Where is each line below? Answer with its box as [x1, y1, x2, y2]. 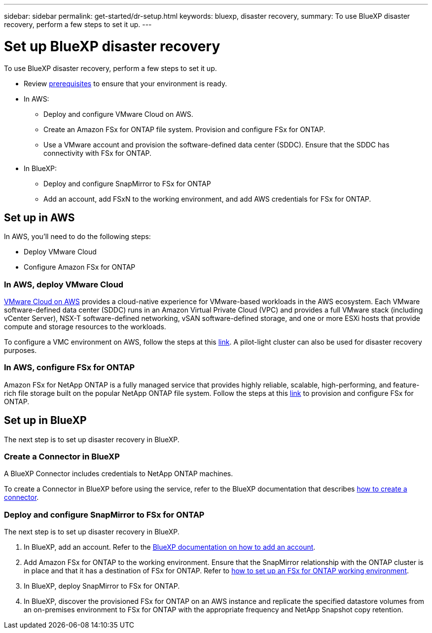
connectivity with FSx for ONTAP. [43, 148, 152, 157]
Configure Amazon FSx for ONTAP [24, 263, 136, 272]
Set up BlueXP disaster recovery [4, 37, 220, 55]
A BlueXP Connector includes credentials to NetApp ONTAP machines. [4, 469, 233, 478]
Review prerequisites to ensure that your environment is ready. [24, 79, 227, 88]
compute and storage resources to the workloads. [4, 322, 166, 331]
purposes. [4, 346, 37, 355]
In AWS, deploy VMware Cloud [4, 279, 124, 289]
